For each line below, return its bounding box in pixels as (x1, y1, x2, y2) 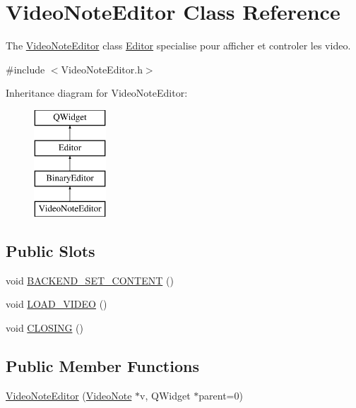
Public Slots (6, 240, 95, 262)
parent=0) (198, 388, 243, 402)
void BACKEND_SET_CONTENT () (6, 272, 174, 287)
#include (6, 61, 45, 76)
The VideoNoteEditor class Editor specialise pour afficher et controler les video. (6, 38, 351, 53)
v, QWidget (140, 388, 191, 402)
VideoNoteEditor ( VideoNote (6, 388, 132, 402)
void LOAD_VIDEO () (6, 296, 107, 311)
